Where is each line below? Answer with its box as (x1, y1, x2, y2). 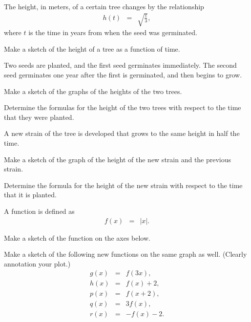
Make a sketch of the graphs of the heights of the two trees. (4, 86, 182, 96)
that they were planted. (4, 112, 74, 122)
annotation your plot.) (4, 258, 71, 268)
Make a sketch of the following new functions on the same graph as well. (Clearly (4, 249, 247, 259)
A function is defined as (4, 206, 75, 216)
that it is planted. (4, 189, 57, 200)
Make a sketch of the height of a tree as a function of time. (4, 43, 180, 54)
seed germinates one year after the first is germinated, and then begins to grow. (4, 69, 242, 79)
